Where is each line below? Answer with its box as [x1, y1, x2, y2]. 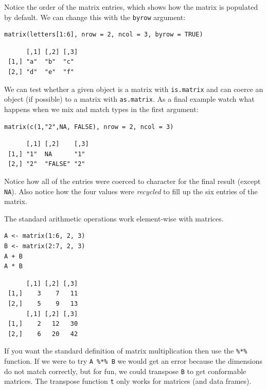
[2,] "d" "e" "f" [8, 68, 75, 76]
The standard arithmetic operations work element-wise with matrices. [4, 213, 224, 224]
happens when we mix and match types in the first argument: [4, 103, 199, 114]
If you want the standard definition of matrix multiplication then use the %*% [4, 345, 247, 356]
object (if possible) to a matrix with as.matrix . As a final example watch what [4, 94, 255, 104]
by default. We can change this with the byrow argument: [4, 11, 186, 22]
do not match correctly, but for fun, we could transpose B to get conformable [4, 365, 246, 376]
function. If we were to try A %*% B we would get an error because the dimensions [4, 355, 263, 366]
